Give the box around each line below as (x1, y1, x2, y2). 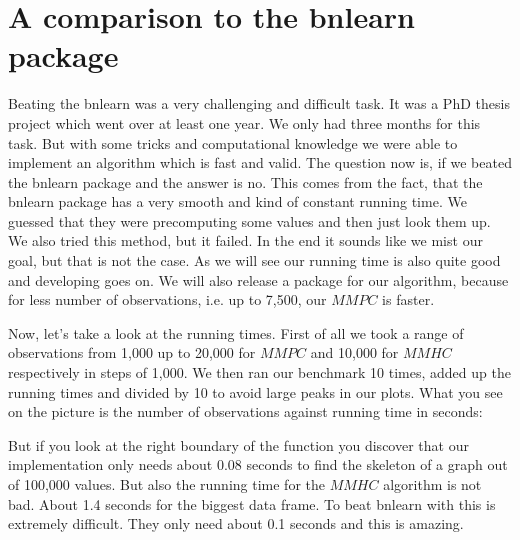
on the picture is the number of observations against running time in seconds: (8, 401, 483, 422)
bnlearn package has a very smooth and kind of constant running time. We (8, 191, 467, 212)
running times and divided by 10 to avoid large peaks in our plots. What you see (8, 381, 503, 402)
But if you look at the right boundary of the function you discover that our (8, 434, 469, 455)
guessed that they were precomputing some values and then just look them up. (8, 210, 491, 231)
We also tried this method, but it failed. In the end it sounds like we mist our (8, 230, 483, 251)
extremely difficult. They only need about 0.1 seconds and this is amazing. (8, 513, 464, 534)
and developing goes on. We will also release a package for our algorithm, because (8, 269, 509, 290)
